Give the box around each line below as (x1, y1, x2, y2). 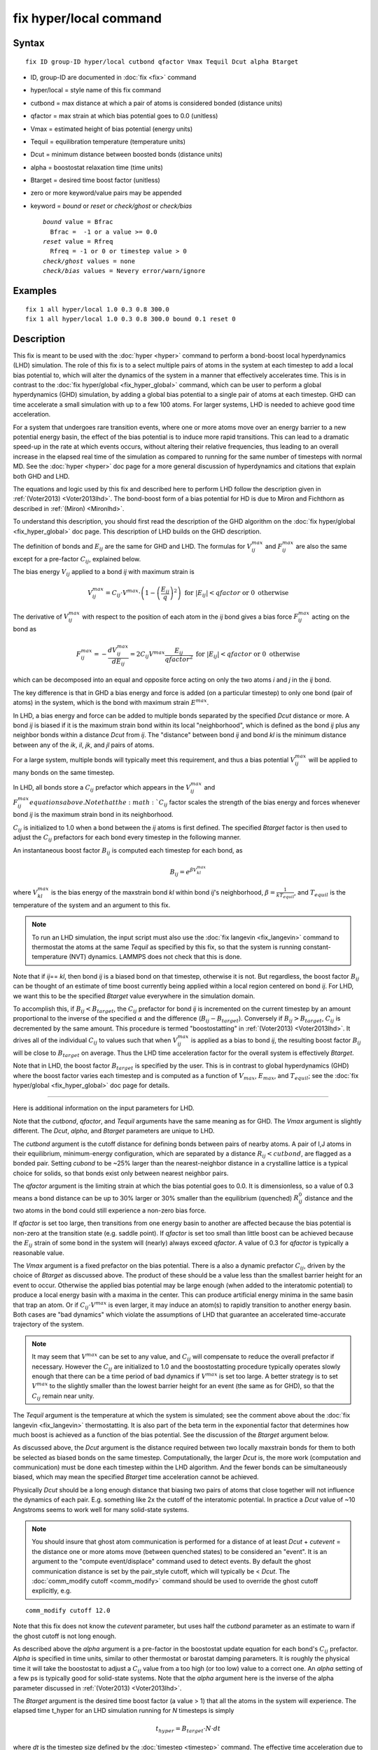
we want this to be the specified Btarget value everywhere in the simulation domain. (13, 991, 255, 1000)
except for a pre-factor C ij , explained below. (13, 554, 141, 565)
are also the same (295, 542, 347, 550)
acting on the (311, 612, 350, 621)
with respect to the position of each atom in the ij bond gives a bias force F (81, 612, 299, 621)
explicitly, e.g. (31, 1586, 72, 1595)
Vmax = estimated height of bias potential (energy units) (30, 125, 193, 133)
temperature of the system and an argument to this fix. (13, 900, 171, 909)
